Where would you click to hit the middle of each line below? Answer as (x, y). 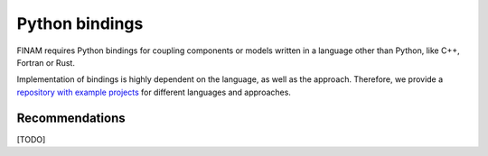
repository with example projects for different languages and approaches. (154, 92)
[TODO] (31, 139)
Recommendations (71, 118)
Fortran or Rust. (46, 62)
